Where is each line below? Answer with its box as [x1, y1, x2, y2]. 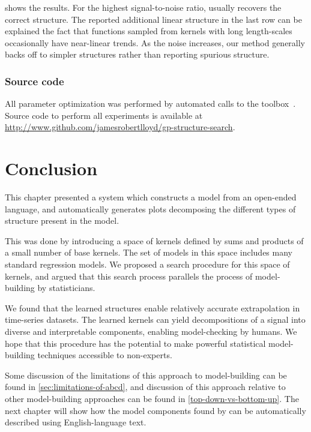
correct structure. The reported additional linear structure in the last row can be [5, 13, 302, 25]
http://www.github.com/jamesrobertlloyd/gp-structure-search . [5, 121, 235, 133]
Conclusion [5, 156, 98, 181]
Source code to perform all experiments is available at [5, 109, 203, 121]
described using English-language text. [5, 416, 146, 428]
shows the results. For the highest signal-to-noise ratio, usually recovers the [5, 1, 282, 13]
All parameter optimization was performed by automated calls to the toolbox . [5, 97, 296, 110]
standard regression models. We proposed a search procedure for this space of [5, 258, 290, 271]
